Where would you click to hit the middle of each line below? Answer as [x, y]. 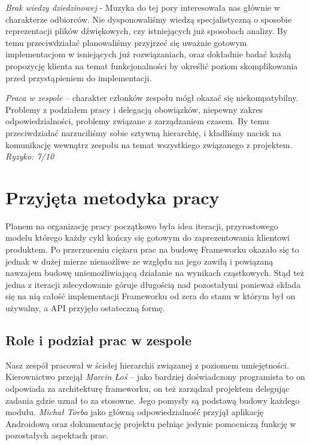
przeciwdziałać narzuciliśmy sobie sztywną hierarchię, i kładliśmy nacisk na [143, 132]
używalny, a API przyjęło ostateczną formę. [85, 308]
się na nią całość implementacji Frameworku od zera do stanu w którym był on [151, 296]
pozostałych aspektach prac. [57, 435]
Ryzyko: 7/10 [30, 156]
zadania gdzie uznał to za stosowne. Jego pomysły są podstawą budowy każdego [153, 400]
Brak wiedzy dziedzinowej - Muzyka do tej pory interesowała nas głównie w [143, 7]
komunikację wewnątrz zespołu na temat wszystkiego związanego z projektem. [149, 144]
